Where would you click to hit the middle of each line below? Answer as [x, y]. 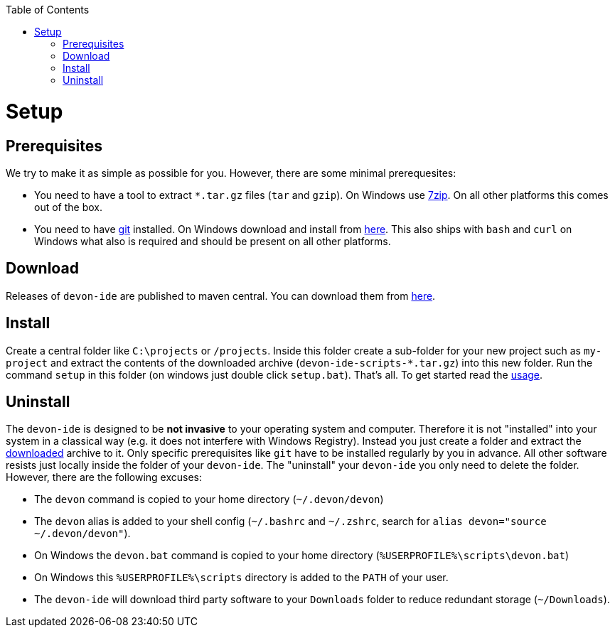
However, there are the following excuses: [104, 477]
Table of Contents [48, 10]
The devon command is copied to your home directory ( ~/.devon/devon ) [209, 499]
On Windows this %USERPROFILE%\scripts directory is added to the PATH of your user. [241, 578]
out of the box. [68, 207]
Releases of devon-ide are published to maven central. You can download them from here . [221, 296]
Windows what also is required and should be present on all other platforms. [213, 241]
